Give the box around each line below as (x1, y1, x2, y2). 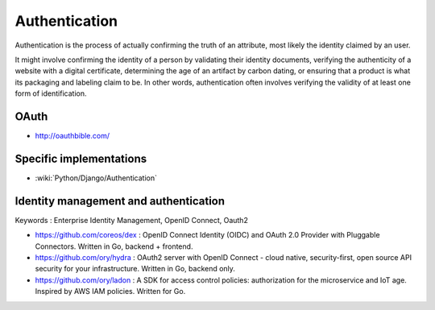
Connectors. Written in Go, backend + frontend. (35, 242, 193, 251)
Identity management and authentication (14, 194, 226, 208)
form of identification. (14, 89, 87, 98)
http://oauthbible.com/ (35, 131, 110, 141)
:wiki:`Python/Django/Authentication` (35, 173, 157, 183)
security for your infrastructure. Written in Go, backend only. (35, 264, 235, 274)
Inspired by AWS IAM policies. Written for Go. (35, 287, 186, 296)
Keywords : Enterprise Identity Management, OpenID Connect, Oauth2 (14, 215, 249, 225)
